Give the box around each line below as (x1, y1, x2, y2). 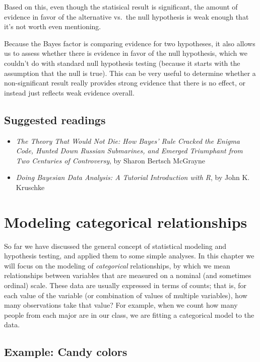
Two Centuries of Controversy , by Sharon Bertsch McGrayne (16, 155, 205, 165)
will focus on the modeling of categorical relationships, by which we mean (4, 260, 230, 270)
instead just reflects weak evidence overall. (4, 87, 135, 98)
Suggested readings (4, 112, 106, 127)
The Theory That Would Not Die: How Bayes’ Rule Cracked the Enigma (16, 135, 240, 146)
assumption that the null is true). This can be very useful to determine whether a (4, 67, 256, 78)
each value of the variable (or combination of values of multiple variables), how (4, 290, 247, 300)
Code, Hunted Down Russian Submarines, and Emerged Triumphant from (16, 145, 243, 156)
